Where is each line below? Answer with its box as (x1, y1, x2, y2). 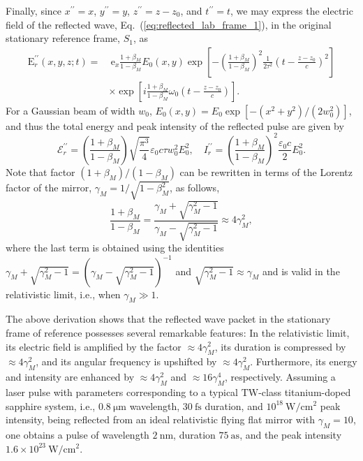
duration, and (205, 398, 263, 413)
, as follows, (170, 180, 220, 195)
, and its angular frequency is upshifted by (36, 354, 217, 369)
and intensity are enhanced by (6, 369, 135, 384)
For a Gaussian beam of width (6, 103, 135, 117)
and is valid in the (262, 263, 340, 278)
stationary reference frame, (6, 31, 120, 45)
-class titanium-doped (258, 384, 351, 399)
